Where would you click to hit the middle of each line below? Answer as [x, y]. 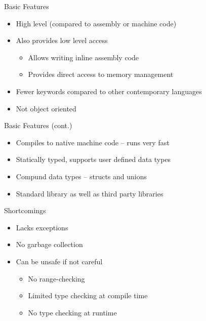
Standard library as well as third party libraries [90, 193]
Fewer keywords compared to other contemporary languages [109, 91]
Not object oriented [46, 108]
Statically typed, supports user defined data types [93, 159]
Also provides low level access [62, 40]
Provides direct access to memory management [101, 74]
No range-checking [56, 278]
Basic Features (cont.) [38, 125]
